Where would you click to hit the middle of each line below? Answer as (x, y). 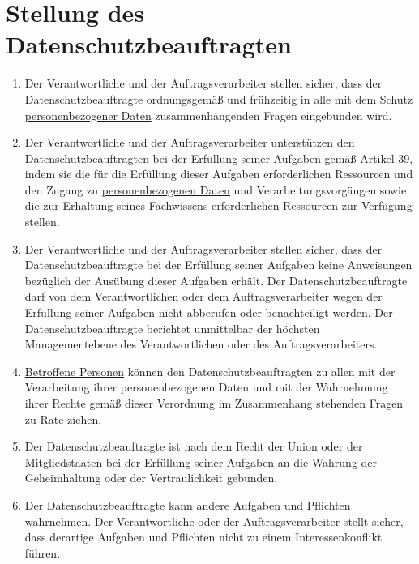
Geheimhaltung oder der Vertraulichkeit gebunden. (151, 478)
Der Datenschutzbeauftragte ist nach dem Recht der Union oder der (194, 446)
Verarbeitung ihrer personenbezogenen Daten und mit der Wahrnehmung (206, 387)
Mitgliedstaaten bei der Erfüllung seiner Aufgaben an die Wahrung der (201, 461)
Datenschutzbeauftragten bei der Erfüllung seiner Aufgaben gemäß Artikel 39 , (219, 158)
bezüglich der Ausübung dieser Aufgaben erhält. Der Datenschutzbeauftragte (216, 280)
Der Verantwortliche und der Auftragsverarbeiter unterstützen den (190, 142)
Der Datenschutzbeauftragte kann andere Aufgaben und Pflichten (188, 504)
